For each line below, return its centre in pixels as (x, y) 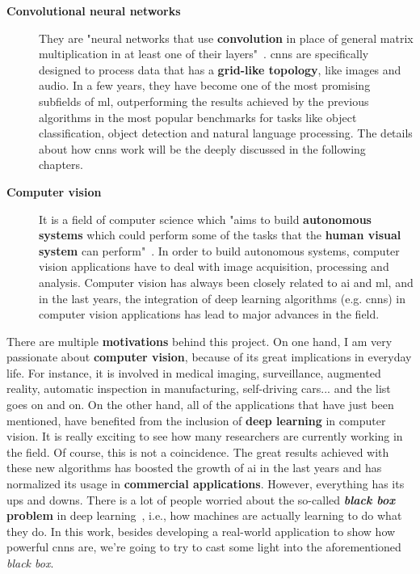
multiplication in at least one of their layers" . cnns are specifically (204, 54)
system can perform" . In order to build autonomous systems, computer (219, 250)
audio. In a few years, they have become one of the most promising (205, 85)
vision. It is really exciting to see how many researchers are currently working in (205, 436)
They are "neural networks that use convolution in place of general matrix (226, 38)
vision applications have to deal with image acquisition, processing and (214, 266)
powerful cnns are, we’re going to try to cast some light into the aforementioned (204, 547)
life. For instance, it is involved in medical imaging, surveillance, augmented (194, 372)
